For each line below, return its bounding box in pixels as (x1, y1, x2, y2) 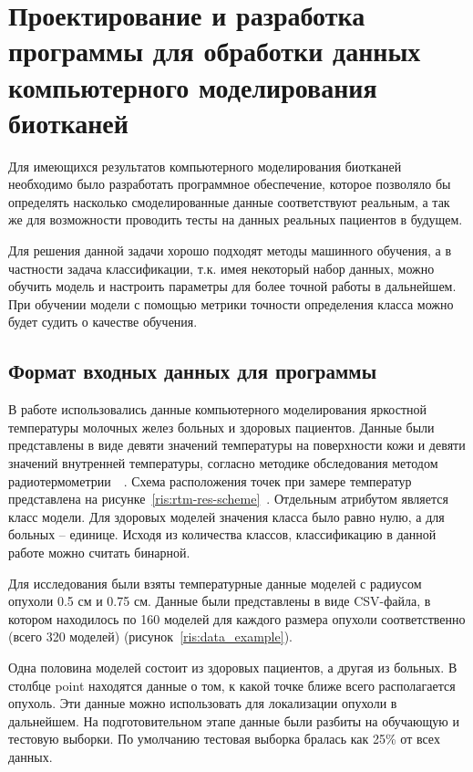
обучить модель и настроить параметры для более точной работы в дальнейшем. (8, 276, 457, 296)
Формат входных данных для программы (8, 357, 377, 385)
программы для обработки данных (8, 32, 421, 69)
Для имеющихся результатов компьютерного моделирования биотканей (8, 156, 402, 175)
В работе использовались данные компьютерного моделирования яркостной (8, 400, 427, 419)
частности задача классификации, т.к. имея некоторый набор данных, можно (8, 258, 435, 277)
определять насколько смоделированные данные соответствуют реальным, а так (8, 192, 450, 211)
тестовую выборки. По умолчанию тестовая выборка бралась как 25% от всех (8, 729, 440, 748)
